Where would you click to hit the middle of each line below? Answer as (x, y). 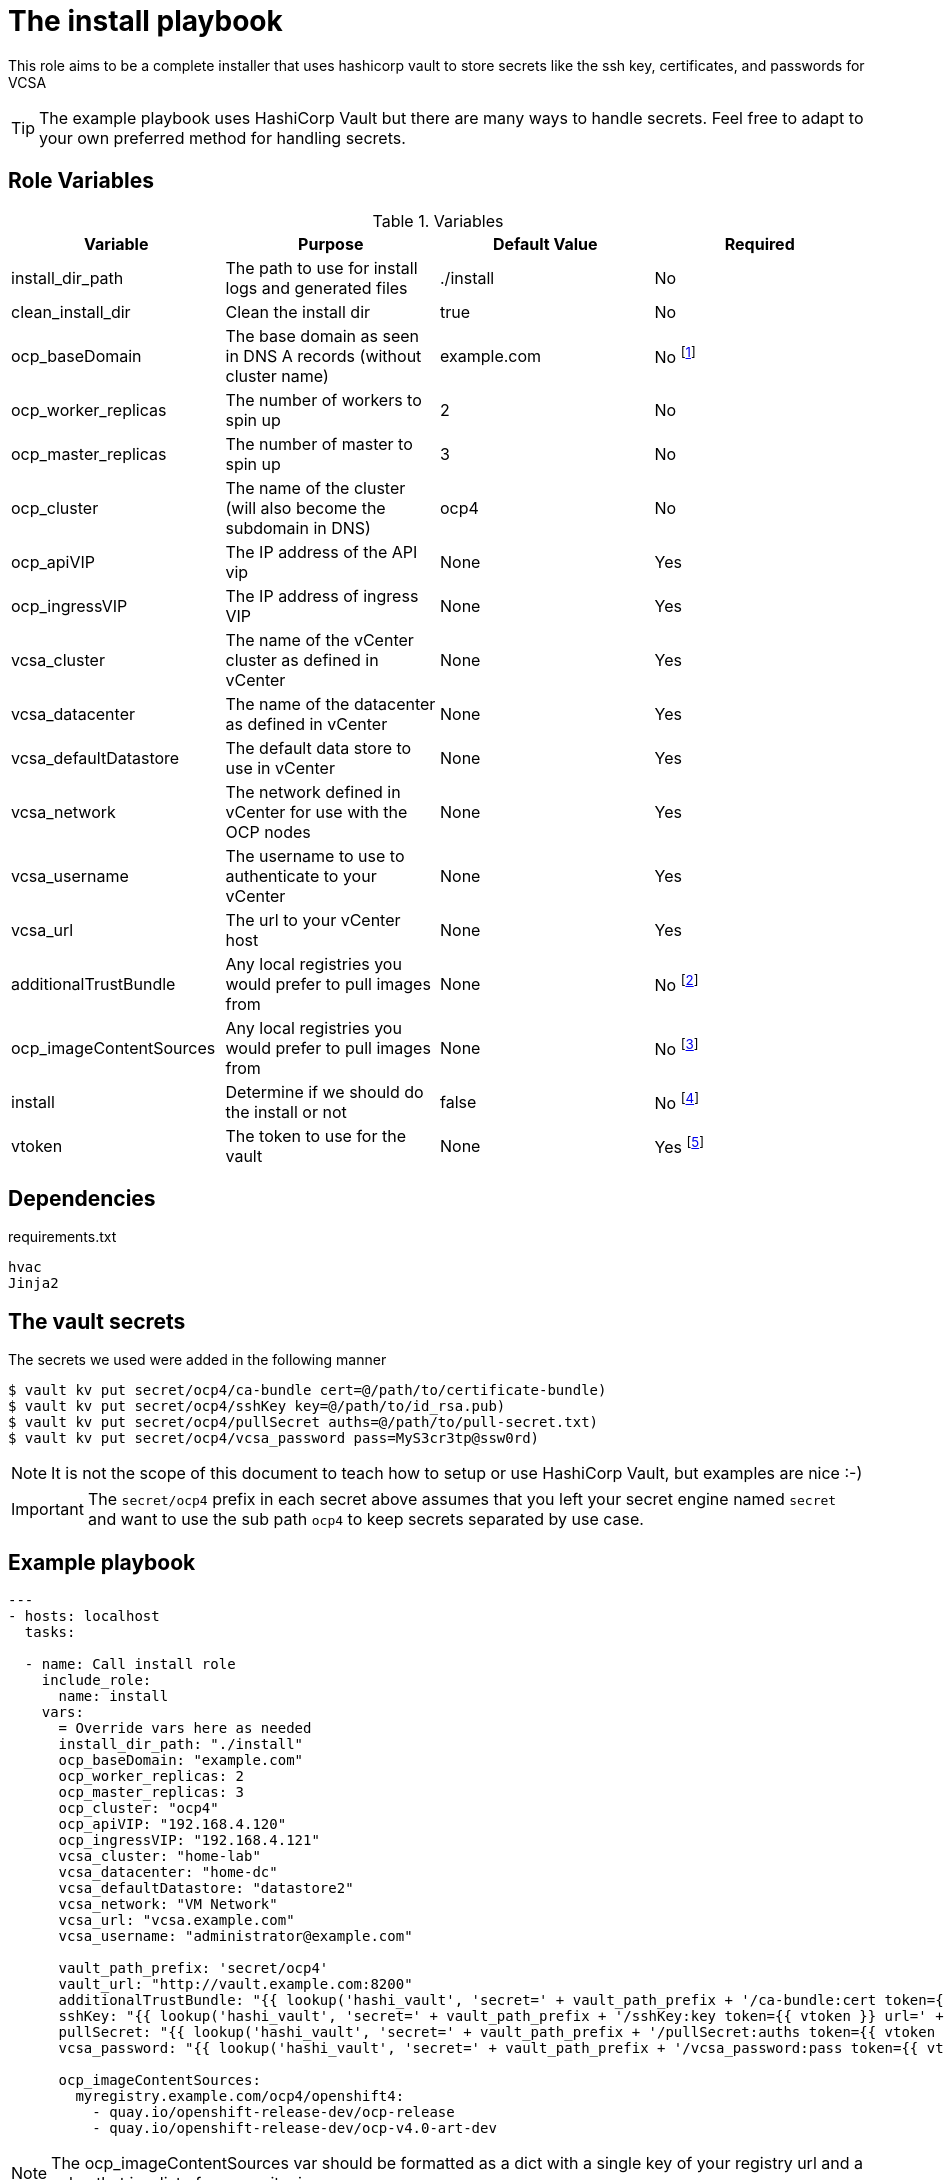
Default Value (545, 243)
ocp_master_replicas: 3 (151, 1792)
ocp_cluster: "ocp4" (138, 1808)
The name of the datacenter (330, 703)
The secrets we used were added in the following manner (197, 1360)
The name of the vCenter (319, 639)
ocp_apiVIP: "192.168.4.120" (172, 1824)
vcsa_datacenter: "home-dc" (168, 1872)
